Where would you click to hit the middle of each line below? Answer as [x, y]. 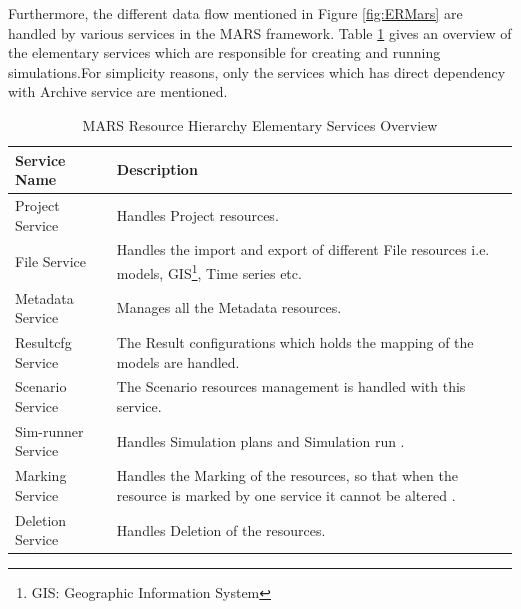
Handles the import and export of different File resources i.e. [303, 249]
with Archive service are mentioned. [118, 91]
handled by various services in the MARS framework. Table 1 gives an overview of [260, 32]
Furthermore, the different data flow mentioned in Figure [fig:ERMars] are [235, 13]
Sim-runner [49, 430]
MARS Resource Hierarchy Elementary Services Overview [260, 124]
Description [157, 169]
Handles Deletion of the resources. [221, 529]
